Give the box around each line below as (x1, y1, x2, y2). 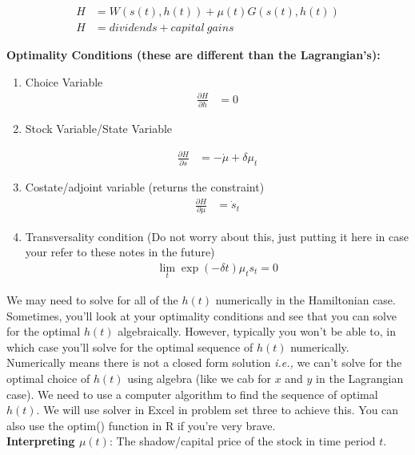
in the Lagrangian (316, 369, 404, 386)
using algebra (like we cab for (127, 369, 271, 386)
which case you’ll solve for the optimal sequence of (6, 338, 253, 355)
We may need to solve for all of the (6, 291, 178, 308)
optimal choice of (6, 369, 90, 386)
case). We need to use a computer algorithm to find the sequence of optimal (6, 385, 378, 402)
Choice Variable (25, 73, 103, 90)
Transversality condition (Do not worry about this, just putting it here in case (25, 227, 409, 244)
